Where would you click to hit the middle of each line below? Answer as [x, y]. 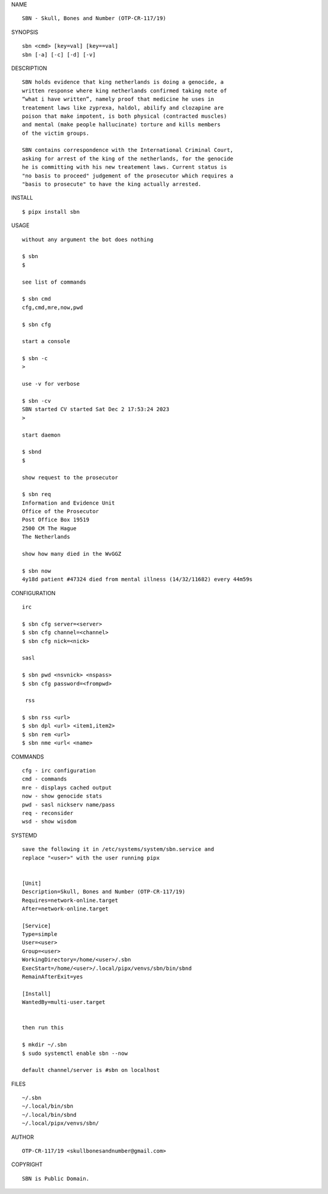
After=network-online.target [65, 909]
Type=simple [40, 934]
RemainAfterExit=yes [53, 977]
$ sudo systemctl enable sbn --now [75, 1053]
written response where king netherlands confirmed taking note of [125, 90]
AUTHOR [22, 1137]
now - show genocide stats [62, 796]
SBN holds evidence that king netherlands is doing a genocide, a [123, 82]
